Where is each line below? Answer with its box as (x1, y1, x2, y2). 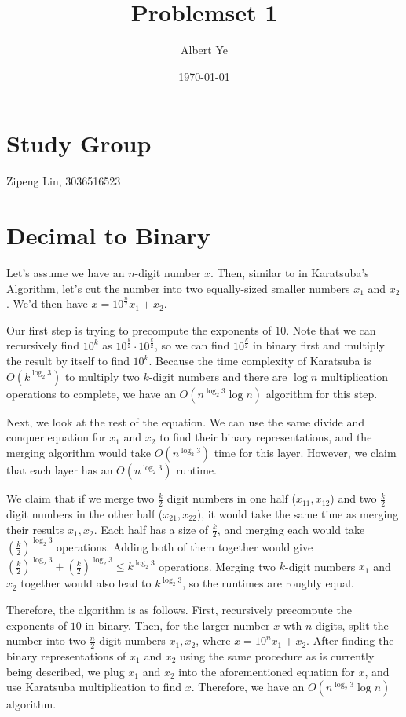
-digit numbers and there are (148, 368, 287, 384)
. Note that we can (286, 321, 376, 338)
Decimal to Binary (6, 219, 210, 251)
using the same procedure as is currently (179, 647, 375, 664)
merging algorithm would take (6, 444, 152, 461)
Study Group (6, 127, 152, 159)
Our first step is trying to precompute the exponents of (6, 321, 272, 338)
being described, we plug (6, 663, 125, 679)
